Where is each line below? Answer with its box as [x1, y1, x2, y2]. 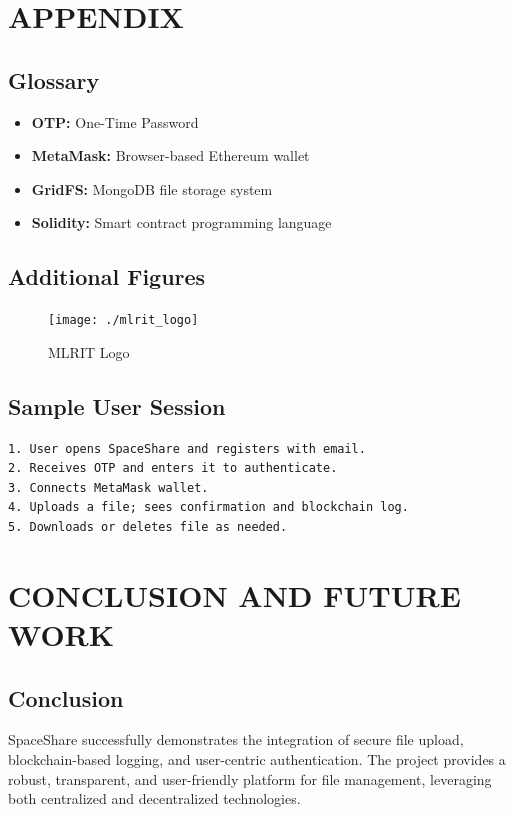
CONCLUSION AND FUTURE [8, 574, 461, 615]
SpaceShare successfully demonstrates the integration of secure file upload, [8, 729, 464, 750]
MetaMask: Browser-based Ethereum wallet [31, 145, 310, 166]
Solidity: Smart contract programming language [31, 212, 332, 233]
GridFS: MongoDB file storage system [31, 178, 273, 199]
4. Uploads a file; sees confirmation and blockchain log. [8, 500, 409, 515]
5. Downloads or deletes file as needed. [8, 519, 288, 534]
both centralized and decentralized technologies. [8, 788, 301, 809]
